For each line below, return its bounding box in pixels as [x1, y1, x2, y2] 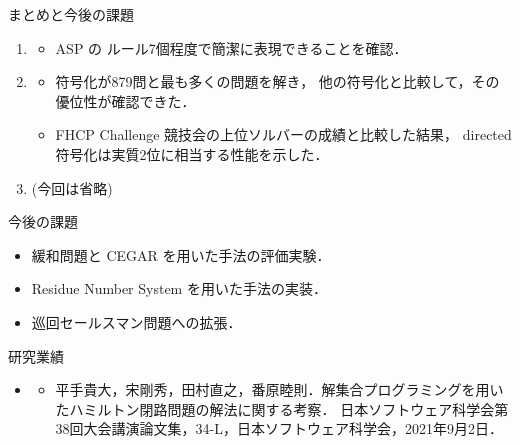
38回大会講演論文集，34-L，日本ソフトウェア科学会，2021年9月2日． [55, 418, 504, 439]
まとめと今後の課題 [8, 4, 134, 24]
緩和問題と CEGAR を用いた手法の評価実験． [31, 244, 331, 265]
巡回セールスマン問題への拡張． [31, 311, 242, 332]
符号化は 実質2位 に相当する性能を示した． [55, 143, 329, 164]
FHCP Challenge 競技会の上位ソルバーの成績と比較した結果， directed [55, 124, 512, 145]
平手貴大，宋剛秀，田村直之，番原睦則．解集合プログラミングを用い [55, 379, 504, 400]
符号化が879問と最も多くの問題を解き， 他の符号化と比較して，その [55, 71, 500, 92]
